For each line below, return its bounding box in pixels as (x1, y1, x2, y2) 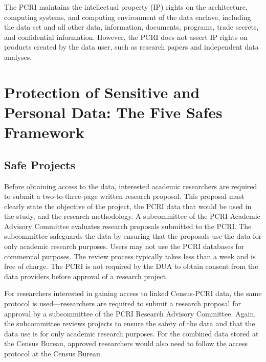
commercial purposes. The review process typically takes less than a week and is (4, 251, 256, 261)
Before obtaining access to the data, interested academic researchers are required (4, 180, 257, 191)
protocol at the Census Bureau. (4, 348, 102, 359)
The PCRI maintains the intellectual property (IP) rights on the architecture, (4, 2, 248, 12)
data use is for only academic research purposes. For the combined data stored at (4, 328, 259, 338)
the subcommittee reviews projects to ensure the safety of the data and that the (4, 318, 255, 329)
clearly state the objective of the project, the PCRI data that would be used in (4, 200, 252, 211)
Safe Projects (4, 156, 75, 172)
